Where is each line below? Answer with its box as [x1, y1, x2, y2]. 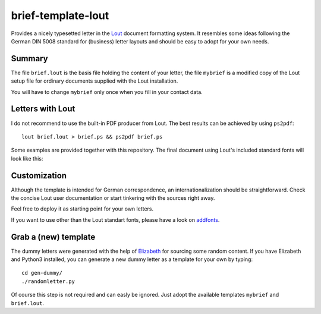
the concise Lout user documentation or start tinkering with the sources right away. [11, 194, 215, 202]
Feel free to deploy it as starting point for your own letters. [11, 205, 154, 212]
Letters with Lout [11, 104, 75, 114]
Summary [11, 54, 48, 64]
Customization [11, 170, 67, 181]
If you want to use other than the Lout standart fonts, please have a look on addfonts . [11, 216, 220, 223]
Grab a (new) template [11, 232, 96, 242]
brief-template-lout [11, 9, 109, 22]
